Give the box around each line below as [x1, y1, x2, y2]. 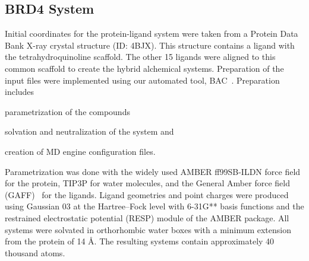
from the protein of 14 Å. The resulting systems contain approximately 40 [5, 235, 275, 247]
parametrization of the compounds [5, 105, 130, 117]
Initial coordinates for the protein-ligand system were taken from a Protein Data [5, 27, 298, 40]
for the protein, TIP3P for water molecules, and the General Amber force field [5, 177, 290, 189]
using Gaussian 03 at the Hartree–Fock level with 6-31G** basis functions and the [5, 200, 304, 212]
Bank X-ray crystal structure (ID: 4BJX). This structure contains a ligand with [5, 39, 295, 51]
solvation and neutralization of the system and [5, 125, 174, 138]
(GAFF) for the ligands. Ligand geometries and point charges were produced [5, 188, 289, 200]
